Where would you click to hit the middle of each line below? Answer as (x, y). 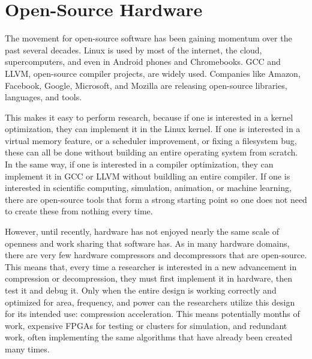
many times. (27, 348)
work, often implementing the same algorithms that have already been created (149, 337)
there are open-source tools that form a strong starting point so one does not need (156, 199)
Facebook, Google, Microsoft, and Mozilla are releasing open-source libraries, (146, 85)
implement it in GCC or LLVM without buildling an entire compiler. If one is (148, 176)
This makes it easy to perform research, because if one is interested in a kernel (149, 117)
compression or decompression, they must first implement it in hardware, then (149, 278)
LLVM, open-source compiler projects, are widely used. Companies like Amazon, (153, 73)
